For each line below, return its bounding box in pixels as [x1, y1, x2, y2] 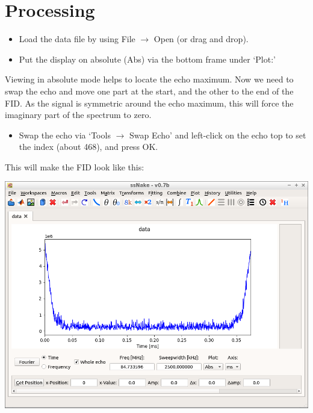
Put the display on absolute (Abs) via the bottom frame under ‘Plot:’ [19, 52, 276, 65]
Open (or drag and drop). [153, 33, 249, 45]
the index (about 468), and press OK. [19, 140, 158, 153]
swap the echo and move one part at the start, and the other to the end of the [5, 84, 294, 97]
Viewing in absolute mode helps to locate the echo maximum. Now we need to [5, 73, 294, 85]
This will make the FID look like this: [5, 160, 144, 173]
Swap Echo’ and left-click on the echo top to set [129, 128, 306, 141]
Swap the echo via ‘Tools [19, 128, 111, 141]
